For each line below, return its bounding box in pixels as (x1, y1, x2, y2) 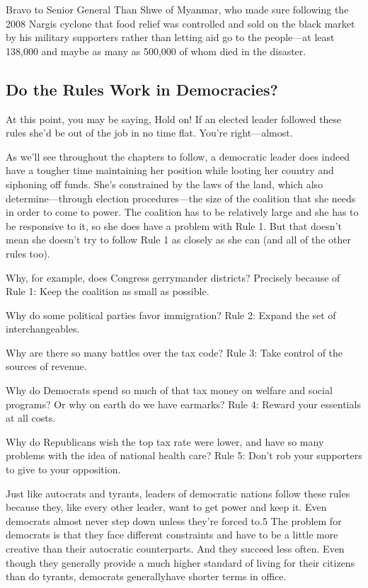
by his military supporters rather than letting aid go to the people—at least (6, 30, 335, 45)
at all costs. (6, 410, 56, 425)
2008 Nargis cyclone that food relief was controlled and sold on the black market (6, 16, 355, 30)
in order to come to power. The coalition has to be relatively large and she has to (6, 204, 359, 219)
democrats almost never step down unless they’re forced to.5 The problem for (6, 513, 342, 528)
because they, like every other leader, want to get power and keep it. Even (6, 500, 327, 514)
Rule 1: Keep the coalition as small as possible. (6, 284, 209, 299)
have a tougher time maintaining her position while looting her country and (6, 163, 334, 178)
